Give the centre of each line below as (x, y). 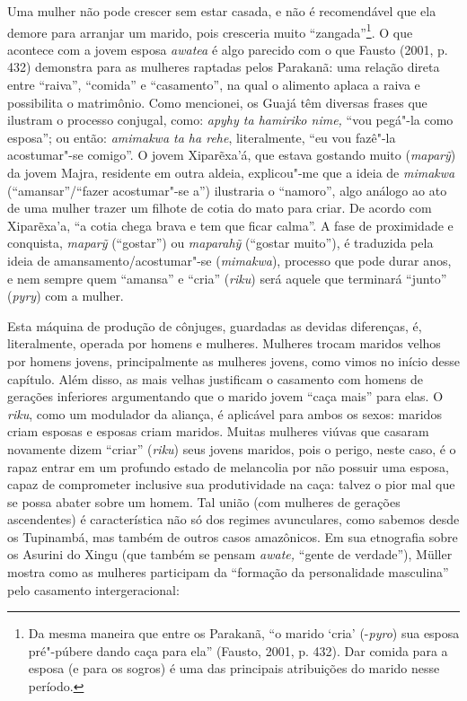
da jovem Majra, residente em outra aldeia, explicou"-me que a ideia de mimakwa (231, 172)
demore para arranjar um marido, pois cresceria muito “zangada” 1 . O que (210, 31)
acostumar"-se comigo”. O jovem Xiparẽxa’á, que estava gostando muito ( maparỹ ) (232, 155)
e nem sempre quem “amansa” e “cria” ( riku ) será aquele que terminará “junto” (227, 278)
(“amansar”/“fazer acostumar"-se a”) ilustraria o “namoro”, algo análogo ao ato (227, 190)
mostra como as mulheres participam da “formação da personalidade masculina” (228, 572)
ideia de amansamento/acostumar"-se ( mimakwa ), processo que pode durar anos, (229, 260)
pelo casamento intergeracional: (93, 589)
